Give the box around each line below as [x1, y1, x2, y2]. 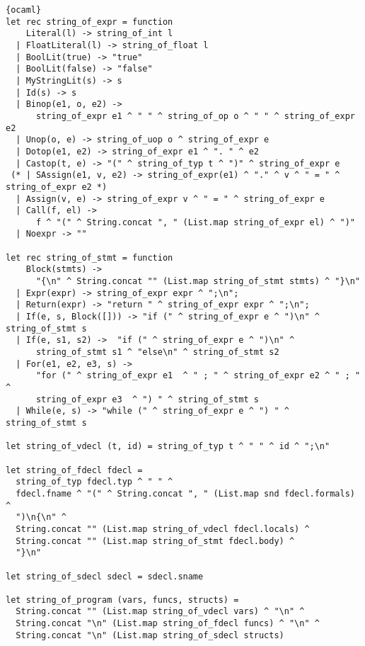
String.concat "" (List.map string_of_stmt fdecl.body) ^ [16, 535, 295, 546]
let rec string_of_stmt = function [6, 252, 173, 263]
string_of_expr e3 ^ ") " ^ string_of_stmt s [35, 394, 259, 404]
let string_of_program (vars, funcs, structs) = [6, 594, 239, 605]
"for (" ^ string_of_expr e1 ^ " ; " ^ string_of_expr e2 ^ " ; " [35, 370, 361, 381]
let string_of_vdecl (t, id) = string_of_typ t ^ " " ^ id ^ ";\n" [6, 441, 330, 452]
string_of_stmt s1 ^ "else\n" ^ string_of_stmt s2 [35, 347, 279, 358]
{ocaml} [6, 5, 42, 15]
